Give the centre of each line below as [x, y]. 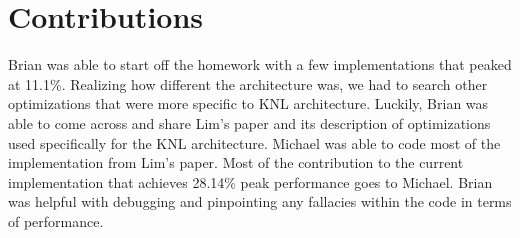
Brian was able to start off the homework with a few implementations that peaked [260, 64]
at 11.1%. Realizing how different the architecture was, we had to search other [248, 83]
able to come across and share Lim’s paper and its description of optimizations [249, 122]
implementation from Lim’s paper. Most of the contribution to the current [236, 162]
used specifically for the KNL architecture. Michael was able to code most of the [254, 142]
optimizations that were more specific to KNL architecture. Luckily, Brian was [248, 103]
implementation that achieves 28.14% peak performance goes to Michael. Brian [250, 181]
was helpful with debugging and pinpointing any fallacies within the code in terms [260, 201]
